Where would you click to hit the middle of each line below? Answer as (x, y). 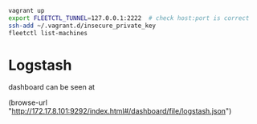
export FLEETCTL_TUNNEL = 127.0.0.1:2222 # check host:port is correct (129, 18)
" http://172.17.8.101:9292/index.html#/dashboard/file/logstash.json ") (120, 111)
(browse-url (28, 102)
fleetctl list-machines (48, 33)
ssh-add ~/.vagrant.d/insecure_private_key (82, 26)
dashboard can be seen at (51, 87)
